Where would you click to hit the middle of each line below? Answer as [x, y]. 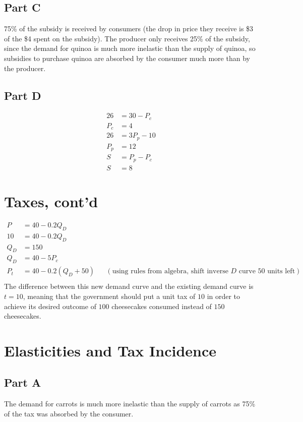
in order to [224, 296]
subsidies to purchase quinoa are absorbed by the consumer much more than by [127, 58]
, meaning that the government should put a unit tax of [109, 296]
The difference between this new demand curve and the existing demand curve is [129, 286]
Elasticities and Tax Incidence [110, 350]
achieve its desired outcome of [50, 306]
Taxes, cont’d [51, 201]
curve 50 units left [267, 272]
